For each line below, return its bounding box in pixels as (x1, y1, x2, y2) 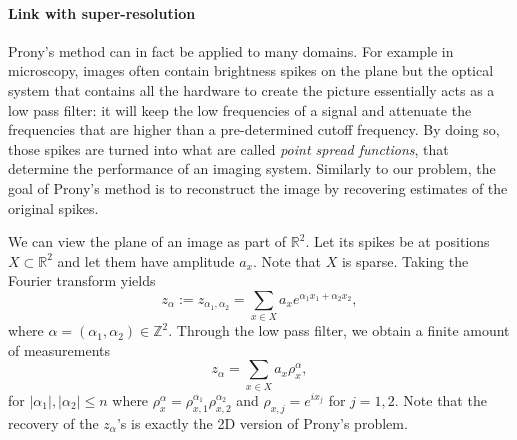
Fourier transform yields (8, 270, 156, 291)
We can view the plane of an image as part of (8, 231, 287, 252)
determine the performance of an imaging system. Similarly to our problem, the (8, 158, 496, 179)
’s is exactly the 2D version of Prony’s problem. (116, 412, 408, 433)
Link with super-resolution (8, 2, 196, 23)
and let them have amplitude (57, 250, 235, 271)
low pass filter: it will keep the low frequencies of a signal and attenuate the (8, 99, 472, 120)
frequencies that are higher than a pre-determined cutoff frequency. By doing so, (8, 119, 500, 140)
